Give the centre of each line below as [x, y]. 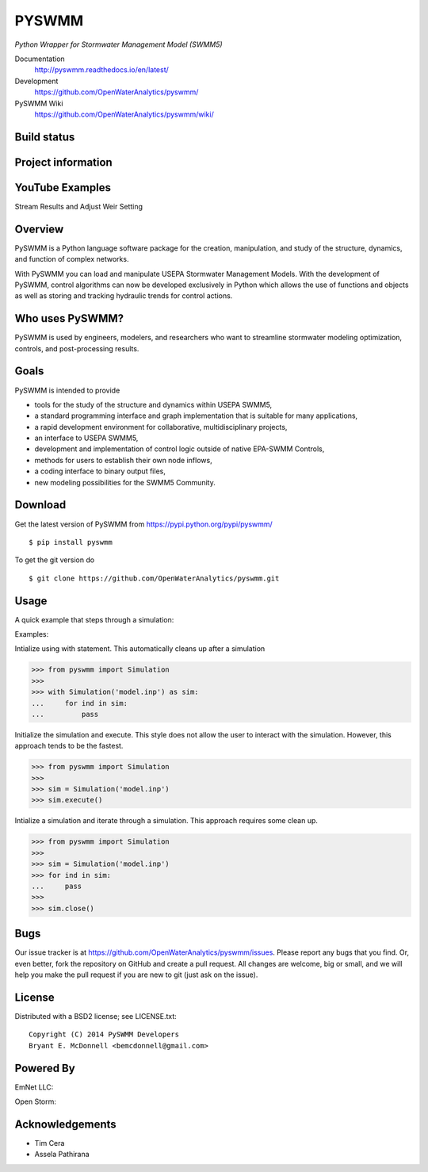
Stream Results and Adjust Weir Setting [78, 206]
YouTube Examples [63, 188]
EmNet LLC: [34, 1087]
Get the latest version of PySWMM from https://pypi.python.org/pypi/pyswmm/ [143, 524]
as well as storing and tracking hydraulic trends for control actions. [124, 296]
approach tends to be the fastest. [69, 746]
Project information [63, 162]
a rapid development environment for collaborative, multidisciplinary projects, [161, 427]
